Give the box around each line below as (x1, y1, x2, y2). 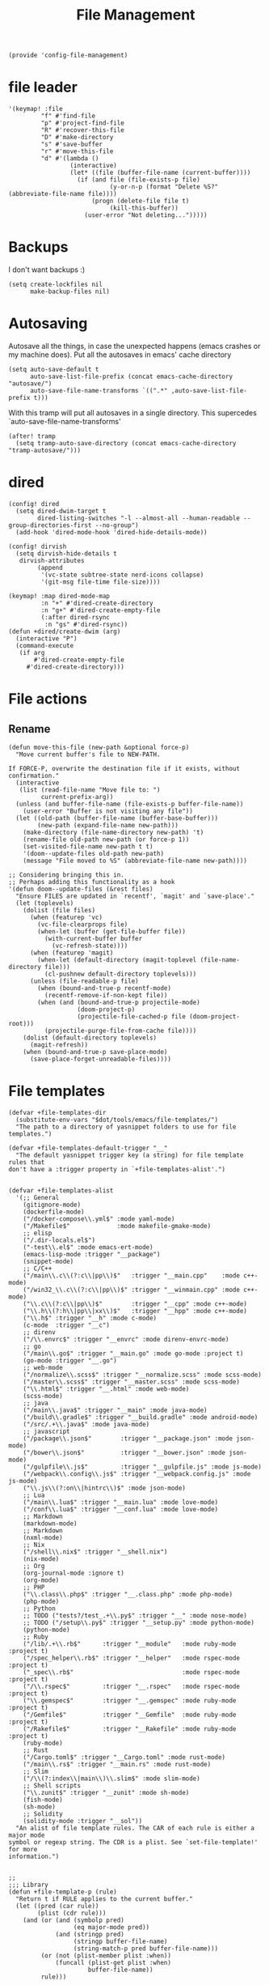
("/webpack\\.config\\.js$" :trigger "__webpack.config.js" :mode (23, 1469, 251, 1478)
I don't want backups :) (8, 265, 86, 274)
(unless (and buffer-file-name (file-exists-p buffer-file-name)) (15, 800, 244, 808)
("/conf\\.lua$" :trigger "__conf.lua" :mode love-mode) (23, 1505, 219, 1513)
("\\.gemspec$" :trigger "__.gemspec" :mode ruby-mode (23, 1696, 237, 1705)
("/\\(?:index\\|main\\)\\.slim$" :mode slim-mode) (23, 1775, 200, 1783)
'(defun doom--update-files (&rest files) (8, 885, 153, 893)
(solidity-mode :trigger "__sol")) (23, 1817, 143, 1825)
